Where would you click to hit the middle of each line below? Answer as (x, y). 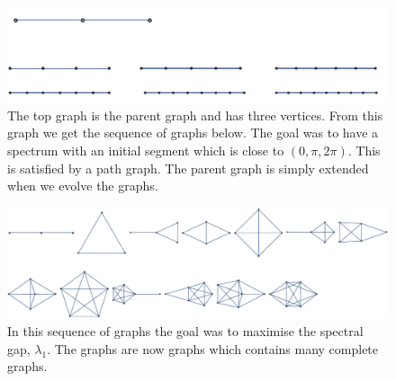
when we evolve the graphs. (83, 186)
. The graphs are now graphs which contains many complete (213, 348)
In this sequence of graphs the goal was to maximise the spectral (185, 331)
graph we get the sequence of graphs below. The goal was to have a (193, 133)
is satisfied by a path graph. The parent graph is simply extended (188, 168)
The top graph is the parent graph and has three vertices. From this (195, 115)
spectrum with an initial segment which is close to (146, 151)
